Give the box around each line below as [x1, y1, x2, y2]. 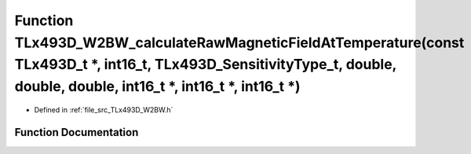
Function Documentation [14, 126, 139, 139]
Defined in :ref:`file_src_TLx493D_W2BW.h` [34, 104, 173, 114]
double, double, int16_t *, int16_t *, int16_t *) [14, 78, 301, 96]
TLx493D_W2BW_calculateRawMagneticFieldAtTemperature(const [14, 34, 465, 51]
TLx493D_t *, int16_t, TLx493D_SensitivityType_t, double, [14, 56, 396, 74]
